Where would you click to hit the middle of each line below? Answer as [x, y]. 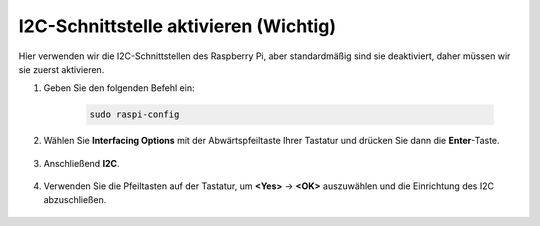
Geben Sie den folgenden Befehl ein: [119, 88]
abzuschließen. [75, 200]
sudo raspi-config [134, 114]
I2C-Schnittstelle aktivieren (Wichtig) [177, 26]
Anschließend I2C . [81, 163]
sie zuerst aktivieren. [61, 69]
